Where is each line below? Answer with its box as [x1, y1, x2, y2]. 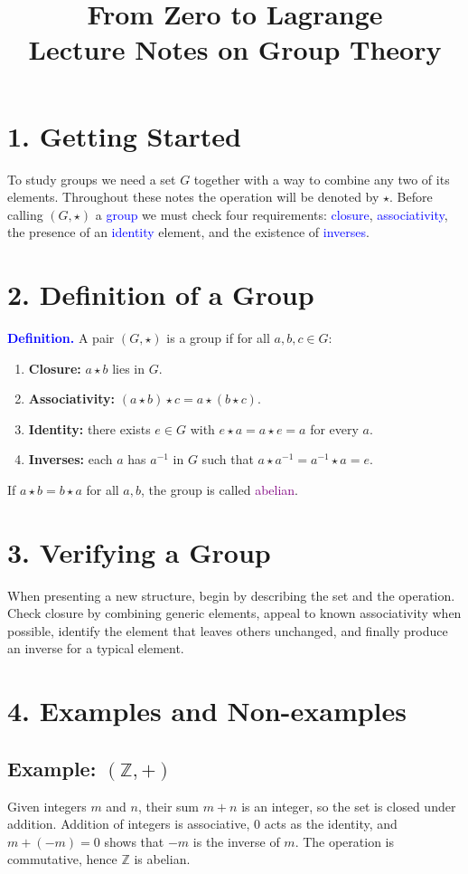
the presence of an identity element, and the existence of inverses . [7, 223, 370, 242]
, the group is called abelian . [141, 480, 299, 499]
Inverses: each [28, 450, 113, 469]
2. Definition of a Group [7, 276, 314, 313]
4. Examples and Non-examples [7, 692, 407, 729]
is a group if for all [166, 328, 270, 347]
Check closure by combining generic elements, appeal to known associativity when [7, 603, 462, 622]
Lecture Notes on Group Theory [28, 31, 442, 68]
